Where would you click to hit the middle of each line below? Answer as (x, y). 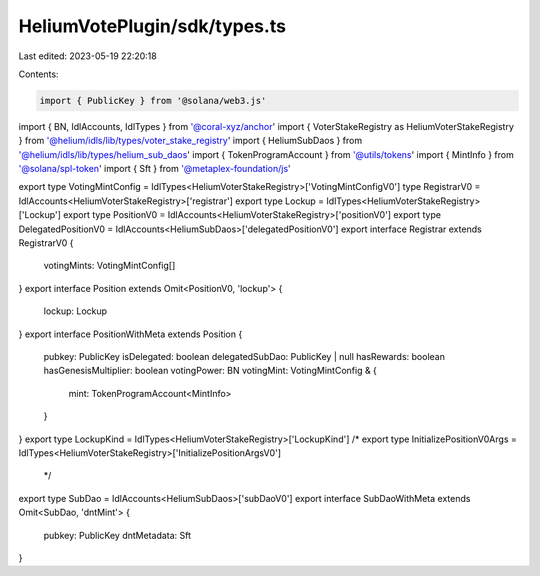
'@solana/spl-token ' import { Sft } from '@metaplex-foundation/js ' (155, 169)
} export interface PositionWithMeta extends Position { (130, 334)
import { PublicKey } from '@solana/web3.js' (153, 100)
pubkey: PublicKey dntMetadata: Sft (117, 535)
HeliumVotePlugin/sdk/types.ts (152, 26)
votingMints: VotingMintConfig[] (109, 266)
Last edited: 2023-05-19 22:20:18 (87, 56)
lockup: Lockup (75, 311)
